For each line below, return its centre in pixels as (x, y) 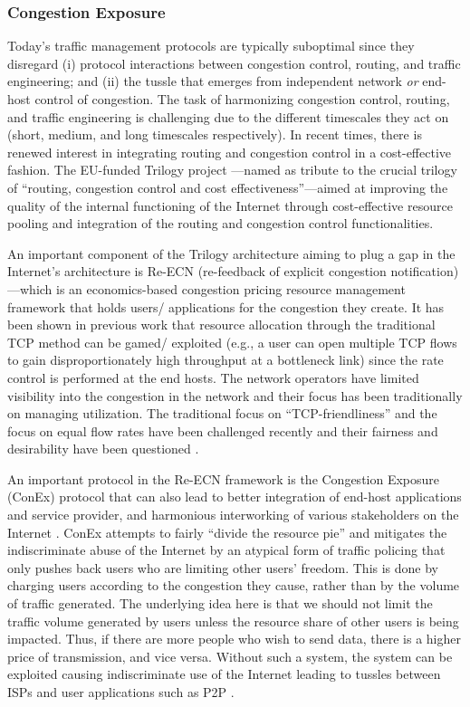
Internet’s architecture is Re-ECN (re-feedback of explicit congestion (197, 271)
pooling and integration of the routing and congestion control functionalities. (221, 223)
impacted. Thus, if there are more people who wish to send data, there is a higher (234, 639)
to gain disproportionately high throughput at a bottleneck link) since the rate (225, 360)
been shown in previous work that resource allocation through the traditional (221, 325)
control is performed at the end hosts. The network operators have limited (213, 377)
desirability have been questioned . (103, 449)
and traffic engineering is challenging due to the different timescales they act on (228, 116)
